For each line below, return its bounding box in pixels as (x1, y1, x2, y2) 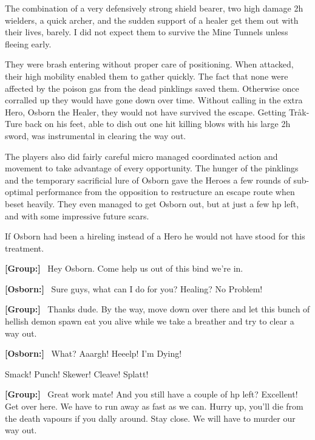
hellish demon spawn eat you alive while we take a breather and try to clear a (5, 315, 294, 328)
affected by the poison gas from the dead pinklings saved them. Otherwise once (5, 81, 299, 94)
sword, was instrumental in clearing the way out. (5, 129, 186, 142)
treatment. (5, 241, 44, 254)
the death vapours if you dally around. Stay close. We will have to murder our (5, 411, 296, 424)
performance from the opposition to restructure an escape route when (36, 185, 295, 198)
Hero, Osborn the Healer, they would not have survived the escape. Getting (5, 105, 286, 118)
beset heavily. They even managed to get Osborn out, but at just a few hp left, (5, 197, 299, 210)
